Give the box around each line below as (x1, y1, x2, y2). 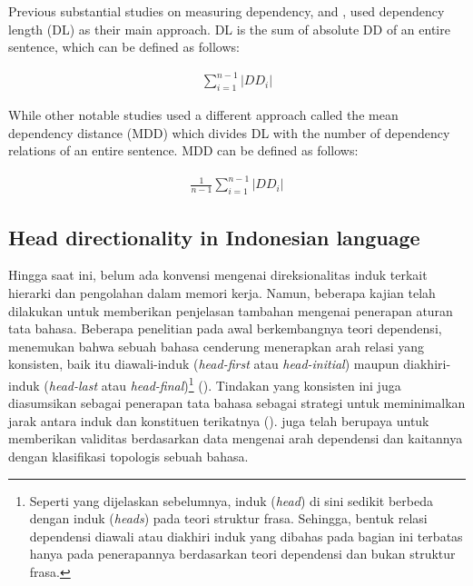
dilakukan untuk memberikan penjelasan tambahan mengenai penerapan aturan (8, 301, 453, 320)
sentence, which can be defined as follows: (8, 37, 240, 56)
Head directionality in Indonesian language (8, 223, 420, 251)
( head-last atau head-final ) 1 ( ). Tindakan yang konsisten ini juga (44, 372, 401, 394)
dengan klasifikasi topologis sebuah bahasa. (8, 447, 249, 466)
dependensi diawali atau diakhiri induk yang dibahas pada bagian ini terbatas (29, 526, 463, 545)
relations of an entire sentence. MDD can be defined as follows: (8, 141, 359, 160)
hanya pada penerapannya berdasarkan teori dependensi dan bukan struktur (29, 544, 456, 563)
